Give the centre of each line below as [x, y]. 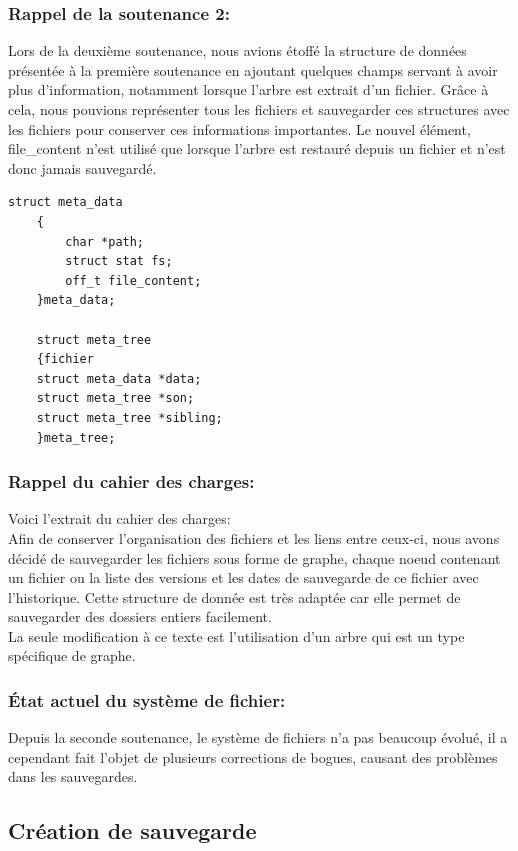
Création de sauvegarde [132, 830]
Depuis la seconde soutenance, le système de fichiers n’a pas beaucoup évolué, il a [258, 737]
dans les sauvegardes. [73, 776]
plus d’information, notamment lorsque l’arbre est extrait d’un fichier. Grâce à [248, 89]
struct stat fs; [119, 261]
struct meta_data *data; [119, 378]
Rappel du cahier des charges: [131, 481]
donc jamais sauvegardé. [82, 167]
